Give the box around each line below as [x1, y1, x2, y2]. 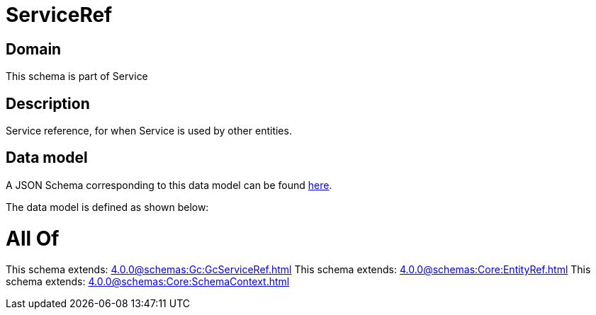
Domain [6, 40, 62, 58]
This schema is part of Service [6, 70, 148, 83]
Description [6, 94, 90, 113]
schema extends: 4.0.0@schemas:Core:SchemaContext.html [6, 275, 290, 288]
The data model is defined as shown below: [6, 200, 209, 213]
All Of [6, 226, 60, 251]
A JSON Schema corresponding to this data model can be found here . [6, 178, 332, 191]
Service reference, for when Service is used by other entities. [6, 125, 292, 137]
